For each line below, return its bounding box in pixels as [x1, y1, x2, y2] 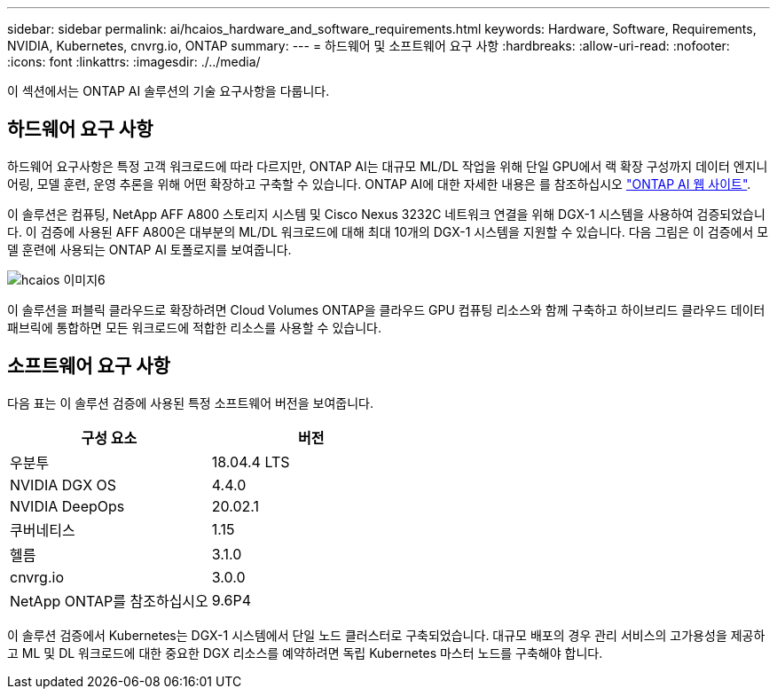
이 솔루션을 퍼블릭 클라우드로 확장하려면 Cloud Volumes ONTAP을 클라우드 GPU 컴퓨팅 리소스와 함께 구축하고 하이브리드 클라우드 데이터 [7, 301, 765, 317]
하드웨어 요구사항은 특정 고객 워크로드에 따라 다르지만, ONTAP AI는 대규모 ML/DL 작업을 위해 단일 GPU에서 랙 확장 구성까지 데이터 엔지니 [7, 158, 768, 174]
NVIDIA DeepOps [10, 497, 125, 515]
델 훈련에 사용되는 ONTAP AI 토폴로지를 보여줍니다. [7, 241, 292, 257]
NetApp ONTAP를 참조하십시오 [10, 591, 208, 610]
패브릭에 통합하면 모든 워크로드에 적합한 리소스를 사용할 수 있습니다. [7, 319, 381, 335]
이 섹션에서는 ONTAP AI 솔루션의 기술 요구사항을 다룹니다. [7, 83, 330, 98]
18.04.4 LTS [211, 452, 290, 471]
